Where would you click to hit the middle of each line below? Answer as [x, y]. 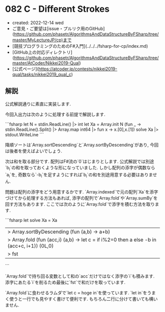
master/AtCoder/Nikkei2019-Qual [46, 63]
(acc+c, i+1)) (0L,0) [31, 246]
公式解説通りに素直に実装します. [38, 104]
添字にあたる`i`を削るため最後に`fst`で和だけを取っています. [65, 282]
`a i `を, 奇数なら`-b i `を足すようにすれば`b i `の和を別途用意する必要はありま [79, 175]
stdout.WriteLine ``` [25, 134]
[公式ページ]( [25, 69]
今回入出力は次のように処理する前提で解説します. [55, 114]
